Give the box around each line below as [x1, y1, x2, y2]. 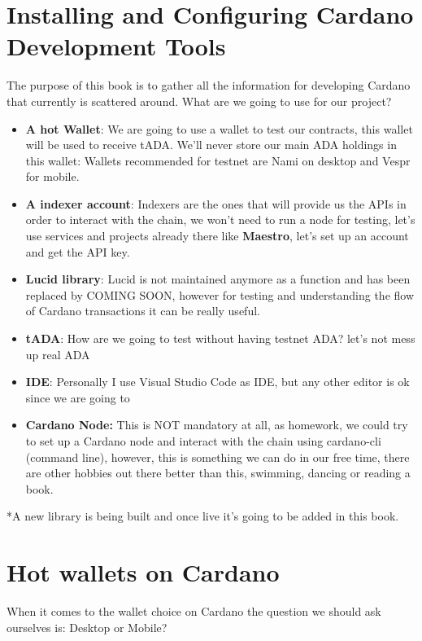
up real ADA [25, 345, 90, 362]
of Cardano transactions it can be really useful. [25, 302, 260, 319]
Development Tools [7, 29, 226, 63]
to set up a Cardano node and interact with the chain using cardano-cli [25, 432, 381, 449]
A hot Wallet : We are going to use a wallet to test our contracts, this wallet [25, 120, 413, 137]
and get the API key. [25, 243, 130, 260]
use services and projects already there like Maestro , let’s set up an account [25, 227, 409, 244]
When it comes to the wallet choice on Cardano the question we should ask [7, 603, 381, 620]
